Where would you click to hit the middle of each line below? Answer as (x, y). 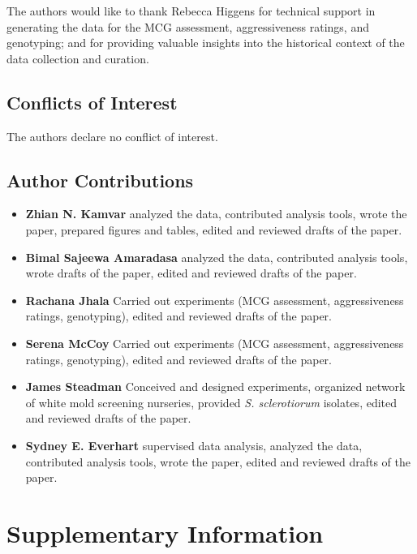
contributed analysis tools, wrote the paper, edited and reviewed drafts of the (218, 461)
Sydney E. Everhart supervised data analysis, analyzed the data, (194, 445)
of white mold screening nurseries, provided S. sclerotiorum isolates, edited (211, 402)
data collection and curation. (78, 58)
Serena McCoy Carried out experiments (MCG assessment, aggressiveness (215, 343)
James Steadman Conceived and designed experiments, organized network (215, 387)
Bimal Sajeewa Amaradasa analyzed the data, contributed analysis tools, (217, 257)
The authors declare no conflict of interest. (112, 136)
